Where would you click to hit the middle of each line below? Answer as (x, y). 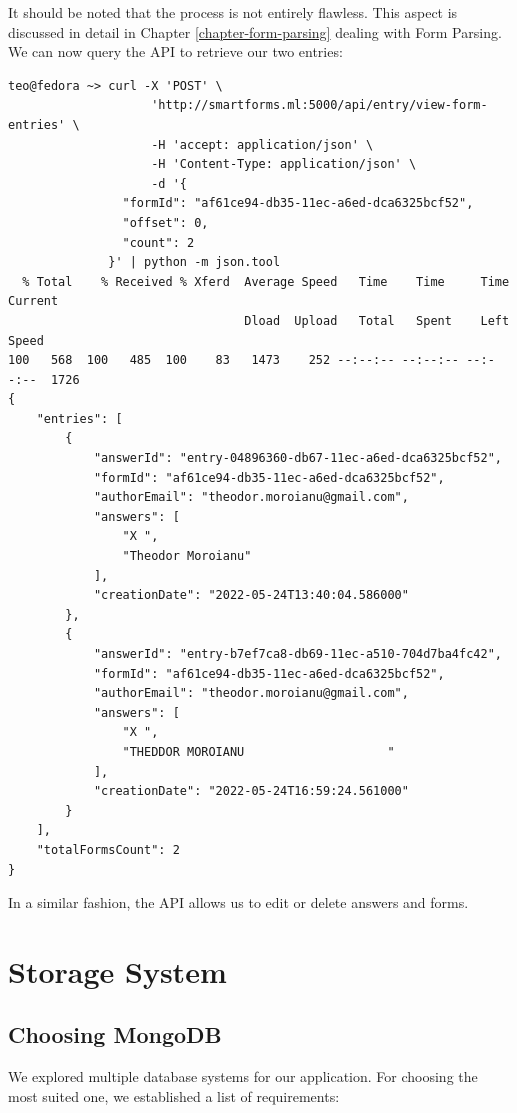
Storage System (117, 970)
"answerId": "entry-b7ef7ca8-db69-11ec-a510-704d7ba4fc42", (297, 654)
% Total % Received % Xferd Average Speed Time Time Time (266, 281)
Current (33, 301)
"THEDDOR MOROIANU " (258, 751)
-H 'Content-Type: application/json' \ (284, 164)
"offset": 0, (165, 222)
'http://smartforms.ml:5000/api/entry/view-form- (319, 105)
